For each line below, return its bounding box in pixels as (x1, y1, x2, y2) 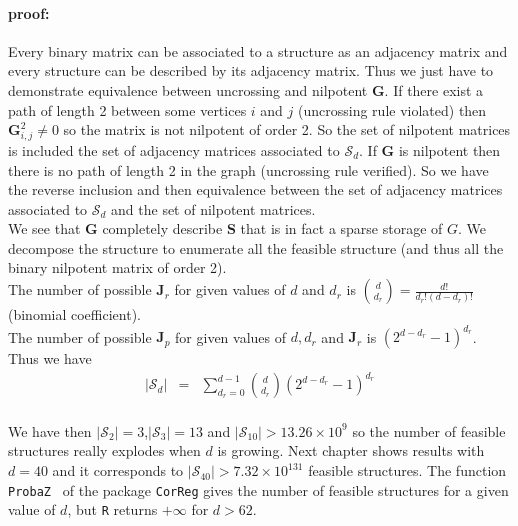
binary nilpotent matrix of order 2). (8, 257, 227, 278)
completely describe (102, 218, 223, 239)
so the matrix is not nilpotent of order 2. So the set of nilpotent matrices (63, 119, 511, 140)
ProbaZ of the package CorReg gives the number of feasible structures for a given (8, 479, 509, 500)
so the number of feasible (352, 420, 506, 441)
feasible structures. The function (308, 460, 507, 481)
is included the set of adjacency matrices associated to (8, 139, 340, 160)
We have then (8, 420, 92, 441)
